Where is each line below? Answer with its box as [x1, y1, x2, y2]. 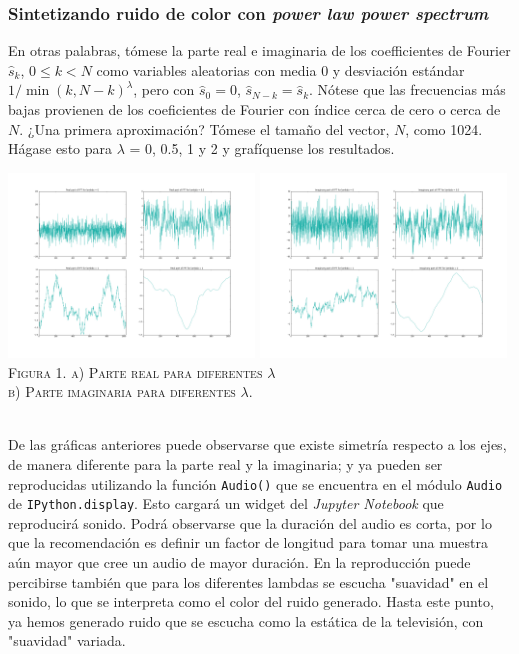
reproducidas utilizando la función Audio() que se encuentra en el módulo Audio [8, 473, 503, 494]
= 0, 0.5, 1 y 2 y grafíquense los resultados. [129, 138, 395, 159]
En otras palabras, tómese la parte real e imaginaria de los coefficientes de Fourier [8, 40, 511, 61]
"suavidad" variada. [8, 630, 126, 651]
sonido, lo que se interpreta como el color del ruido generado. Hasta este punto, [8, 591, 494, 612]
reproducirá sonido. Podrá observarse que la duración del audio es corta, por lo [8, 512, 492, 533]
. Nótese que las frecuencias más [309, 79, 506, 100]
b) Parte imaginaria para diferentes [8, 381, 236, 402]
